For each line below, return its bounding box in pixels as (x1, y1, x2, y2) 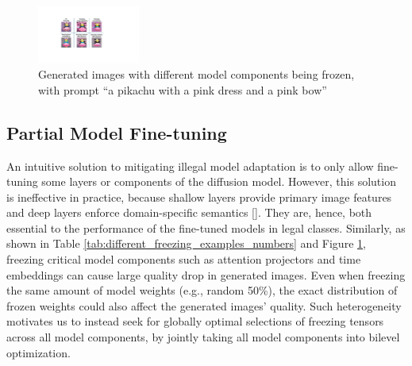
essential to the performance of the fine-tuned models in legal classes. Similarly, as (6, 219, 406, 236)
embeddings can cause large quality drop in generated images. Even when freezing (6, 266, 406, 283)
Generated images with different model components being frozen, (38, 66, 355, 83)
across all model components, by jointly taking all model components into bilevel (6, 329, 400, 345)
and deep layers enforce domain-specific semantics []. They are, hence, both (6, 204, 372, 221)
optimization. (6, 344, 71, 360)
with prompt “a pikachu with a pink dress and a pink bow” (38, 81, 327, 98)
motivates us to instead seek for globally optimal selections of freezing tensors (6, 313, 384, 329)
